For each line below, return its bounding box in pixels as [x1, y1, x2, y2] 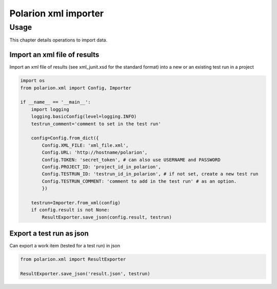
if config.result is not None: [31, 207, 110, 213]
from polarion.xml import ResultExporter [20, 257, 126, 262]
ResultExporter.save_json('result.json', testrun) [20, 271, 151, 277]
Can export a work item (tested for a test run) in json [9, 243, 121, 249]
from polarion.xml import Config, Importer [20, 85, 132, 91]
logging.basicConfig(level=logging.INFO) [31, 113, 137, 120]
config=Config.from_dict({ [31, 135, 100, 141]
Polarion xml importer [9, 8, 104, 19]
